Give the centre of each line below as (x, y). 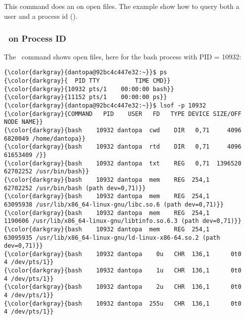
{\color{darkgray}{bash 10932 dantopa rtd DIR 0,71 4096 (123, 147)
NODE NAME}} (24, 122)
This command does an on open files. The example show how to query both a (122, 6)
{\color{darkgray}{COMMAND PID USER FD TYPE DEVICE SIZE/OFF (123, 114)
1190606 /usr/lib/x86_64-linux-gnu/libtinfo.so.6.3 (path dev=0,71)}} (123, 221)
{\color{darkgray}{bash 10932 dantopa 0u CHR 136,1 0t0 (123, 254)
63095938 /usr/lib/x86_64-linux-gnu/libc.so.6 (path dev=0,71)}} (114, 204)
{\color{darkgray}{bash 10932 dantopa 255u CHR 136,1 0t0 (123, 303)
